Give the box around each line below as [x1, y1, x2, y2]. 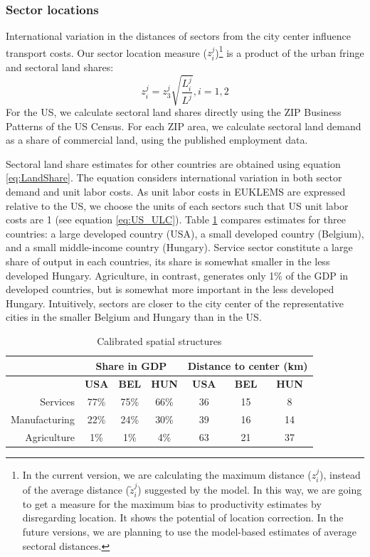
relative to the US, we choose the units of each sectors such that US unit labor [6, 198, 349, 213]
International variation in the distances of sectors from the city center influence [6, 28, 351, 43]
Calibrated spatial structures [97, 333, 222, 348]
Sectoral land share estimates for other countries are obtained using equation [6, 156, 341, 171]
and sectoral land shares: [6, 59, 114, 74]
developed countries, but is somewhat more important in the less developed [6, 282, 334, 297]
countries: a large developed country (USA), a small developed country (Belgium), [6, 226, 364, 240]
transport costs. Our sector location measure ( [6, 45, 207, 60]
